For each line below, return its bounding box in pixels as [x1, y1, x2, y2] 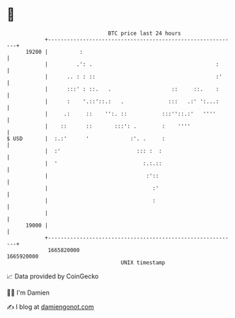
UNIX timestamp [120, 259, 166, 266]
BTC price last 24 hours [108, 30, 181, 37]
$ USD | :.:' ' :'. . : [6, 135, 166, 142]
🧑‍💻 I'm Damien [6, 288, 50, 297]
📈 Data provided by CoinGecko [6, 272, 99, 280]
